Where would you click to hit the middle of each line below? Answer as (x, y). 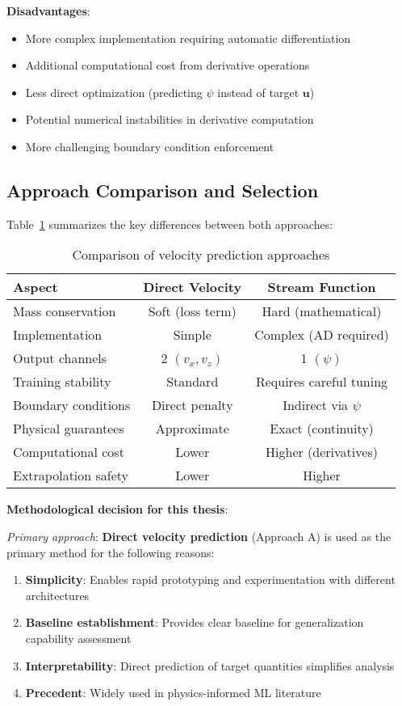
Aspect (36, 287)
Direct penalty (192, 405)
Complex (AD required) (322, 335)
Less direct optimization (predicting (114, 92)
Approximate (192, 429)
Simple (192, 335)
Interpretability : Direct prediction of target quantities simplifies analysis (210, 665)
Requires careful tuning (322, 382)
